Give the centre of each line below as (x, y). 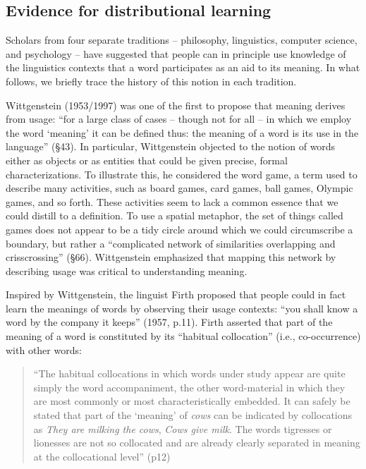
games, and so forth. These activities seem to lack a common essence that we (172, 201)
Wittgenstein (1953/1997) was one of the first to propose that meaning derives (176, 105)
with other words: (44, 349)
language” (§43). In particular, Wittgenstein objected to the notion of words (171, 146)
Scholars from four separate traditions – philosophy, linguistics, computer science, (182, 40)
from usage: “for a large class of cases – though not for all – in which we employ (179, 119)
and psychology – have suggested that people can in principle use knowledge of (176, 53)
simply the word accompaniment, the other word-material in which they (189, 387)
